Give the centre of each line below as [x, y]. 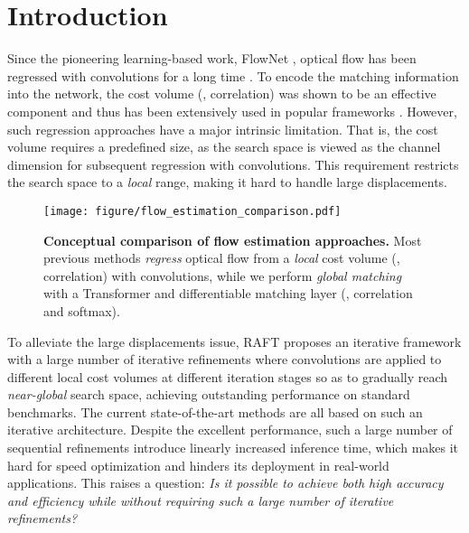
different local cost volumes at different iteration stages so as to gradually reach [228, 376]
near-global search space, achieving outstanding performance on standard [209, 394]
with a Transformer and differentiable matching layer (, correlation [228, 293]
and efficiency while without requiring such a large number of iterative [201, 500]
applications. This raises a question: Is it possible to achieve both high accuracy [225, 483]
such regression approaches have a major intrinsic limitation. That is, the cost [223, 129]
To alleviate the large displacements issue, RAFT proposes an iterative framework [234, 341]
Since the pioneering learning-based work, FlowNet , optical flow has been [212, 58]
